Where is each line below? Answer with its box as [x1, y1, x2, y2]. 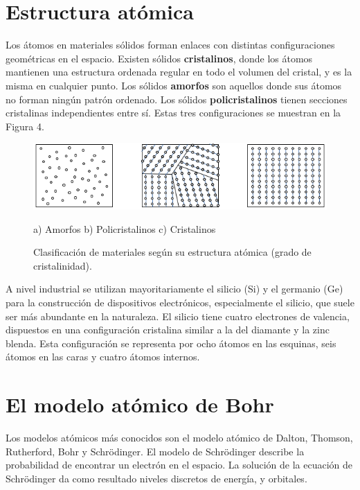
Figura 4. [6, 119, 44, 133]
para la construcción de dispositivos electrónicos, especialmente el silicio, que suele [6, 295, 354, 310]
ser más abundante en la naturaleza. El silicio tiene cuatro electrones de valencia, [6, 308, 350, 323]
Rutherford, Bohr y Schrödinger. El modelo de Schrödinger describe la [6, 444, 305, 458]
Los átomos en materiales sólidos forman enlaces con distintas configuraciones [6, 37, 335, 52]
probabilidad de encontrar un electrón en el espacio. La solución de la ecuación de [6, 457, 353, 472]
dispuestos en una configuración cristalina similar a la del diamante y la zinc [6, 322, 330, 337]
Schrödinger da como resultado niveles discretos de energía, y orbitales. [6, 471, 307, 485]
